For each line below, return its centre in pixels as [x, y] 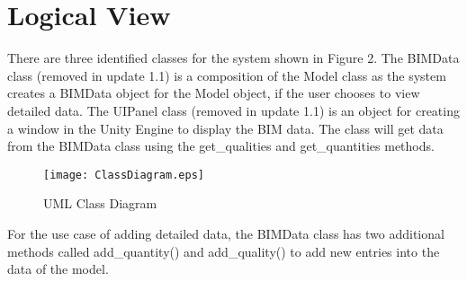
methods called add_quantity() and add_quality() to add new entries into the [224, 251]
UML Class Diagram [100, 203]
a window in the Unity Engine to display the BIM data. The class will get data [225, 128]
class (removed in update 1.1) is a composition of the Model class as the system [227, 75]
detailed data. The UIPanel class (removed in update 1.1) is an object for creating [233, 110]
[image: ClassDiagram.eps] [124, 175]
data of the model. [58, 269]
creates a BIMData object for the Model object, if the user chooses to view [214, 93]
